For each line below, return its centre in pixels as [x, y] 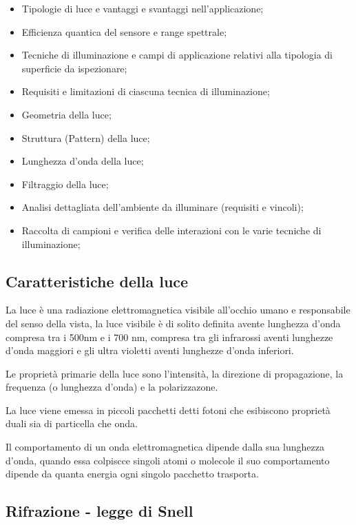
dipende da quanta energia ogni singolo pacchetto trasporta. [132, 474]
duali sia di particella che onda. [72, 423]
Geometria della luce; [66, 114]
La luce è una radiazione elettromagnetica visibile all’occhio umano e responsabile [178, 310]
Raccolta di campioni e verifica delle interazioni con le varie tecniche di [171, 230]
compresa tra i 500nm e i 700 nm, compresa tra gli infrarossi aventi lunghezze [169, 337]
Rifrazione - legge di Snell [100, 511]
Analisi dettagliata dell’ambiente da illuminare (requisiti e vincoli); [163, 207]
